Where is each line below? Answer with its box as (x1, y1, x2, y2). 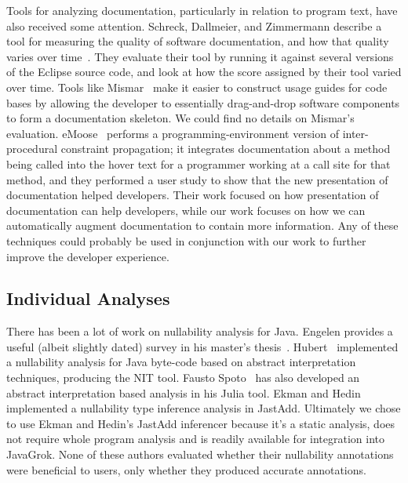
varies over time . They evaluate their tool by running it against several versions (6, 48, 394, 64)
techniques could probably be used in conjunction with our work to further (6, 232, 366, 249)
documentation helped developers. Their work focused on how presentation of (6, 187, 379, 203)
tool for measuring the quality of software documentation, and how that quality (6, 33, 389, 49)
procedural (6, 140, 58, 157)
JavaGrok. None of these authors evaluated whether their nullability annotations (6, 446, 394, 463)
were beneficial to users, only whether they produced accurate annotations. (6, 461, 366, 478)
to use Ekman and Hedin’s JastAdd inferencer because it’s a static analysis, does (6, 415, 395, 431)
